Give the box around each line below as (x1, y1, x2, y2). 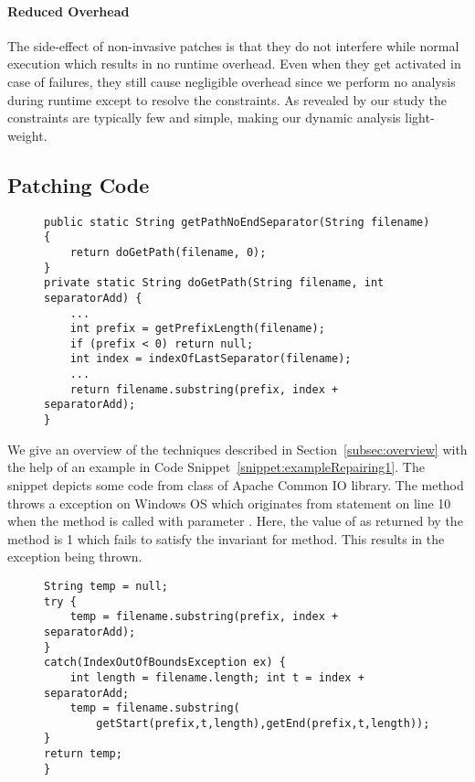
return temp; (44, 747, 122, 761)
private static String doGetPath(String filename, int (44, 276, 385, 290)
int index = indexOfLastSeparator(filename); (69, 352, 352, 366)
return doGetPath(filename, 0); (69, 245, 267, 259)
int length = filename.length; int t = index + (69, 670, 364, 684)
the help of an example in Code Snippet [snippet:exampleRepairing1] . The (7, 457, 425, 477)
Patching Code (7, 170, 150, 198)
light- (405, 108, 435, 127)
